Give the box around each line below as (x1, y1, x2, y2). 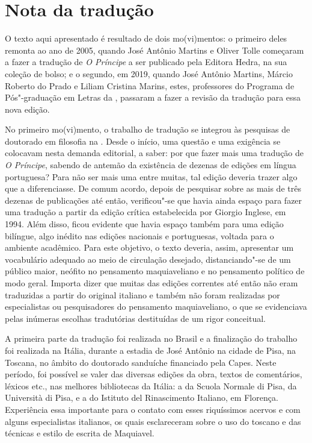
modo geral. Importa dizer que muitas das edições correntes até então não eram (5, 277, 298, 289)
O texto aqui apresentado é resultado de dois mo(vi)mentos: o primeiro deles (5, 32, 287, 45)
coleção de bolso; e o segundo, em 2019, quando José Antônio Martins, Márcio (5, 67, 293, 80)
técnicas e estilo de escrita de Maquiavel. (5, 427, 154, 439)
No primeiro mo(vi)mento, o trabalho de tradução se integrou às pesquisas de (5, 123, 290, 136)
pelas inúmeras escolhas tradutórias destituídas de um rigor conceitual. (5, 312, 266, 324)
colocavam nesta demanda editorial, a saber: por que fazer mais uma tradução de (5, 146, 304, 159)
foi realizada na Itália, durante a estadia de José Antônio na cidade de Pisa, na (5, 344, 296, 356)
